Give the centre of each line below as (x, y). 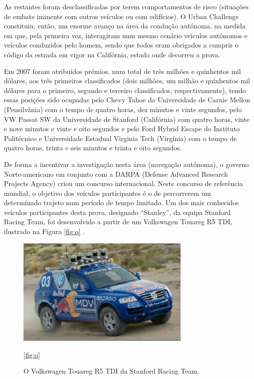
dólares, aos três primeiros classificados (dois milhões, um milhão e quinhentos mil (127, 81)
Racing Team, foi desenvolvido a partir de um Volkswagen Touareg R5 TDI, (118, 222)
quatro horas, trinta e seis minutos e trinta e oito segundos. (93, 148)
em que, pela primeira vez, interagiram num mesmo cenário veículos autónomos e (126, 35)
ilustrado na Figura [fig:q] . (45, 231)
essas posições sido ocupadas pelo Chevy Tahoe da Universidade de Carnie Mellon (127, 100)
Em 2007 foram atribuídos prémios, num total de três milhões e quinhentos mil (123, 71)
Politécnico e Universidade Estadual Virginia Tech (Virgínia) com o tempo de (120, 138)
